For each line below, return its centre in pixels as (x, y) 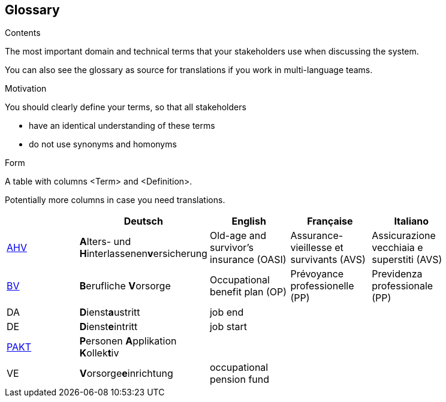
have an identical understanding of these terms (122, 126)
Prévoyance (317, 274)
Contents (23, 33)
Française (330, 221)
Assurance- (317, 236)
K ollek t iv (99, 353)
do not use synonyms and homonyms (103, 144)
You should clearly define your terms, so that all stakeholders (126, 107)
